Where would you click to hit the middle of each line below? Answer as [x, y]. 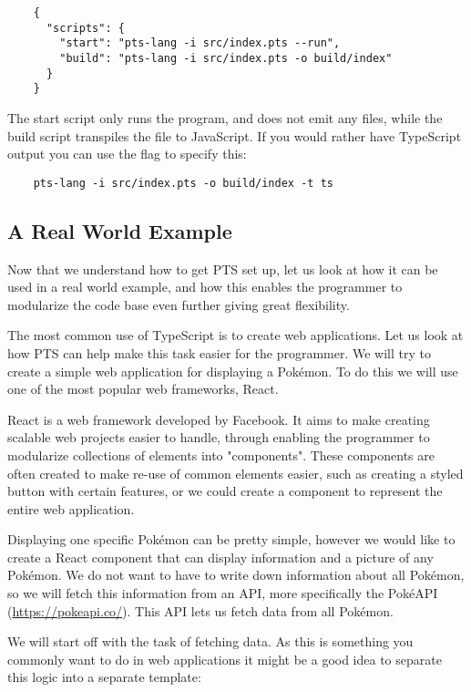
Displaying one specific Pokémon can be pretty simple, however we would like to [231, 539]
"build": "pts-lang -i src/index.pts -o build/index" [226, 58]
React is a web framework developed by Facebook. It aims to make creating [219, 419]
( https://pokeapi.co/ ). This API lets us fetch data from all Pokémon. [200, 610]
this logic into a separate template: [104, 677]
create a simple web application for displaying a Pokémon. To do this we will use [233, 371]
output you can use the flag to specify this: [127, 154]
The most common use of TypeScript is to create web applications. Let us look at [235, 335]
